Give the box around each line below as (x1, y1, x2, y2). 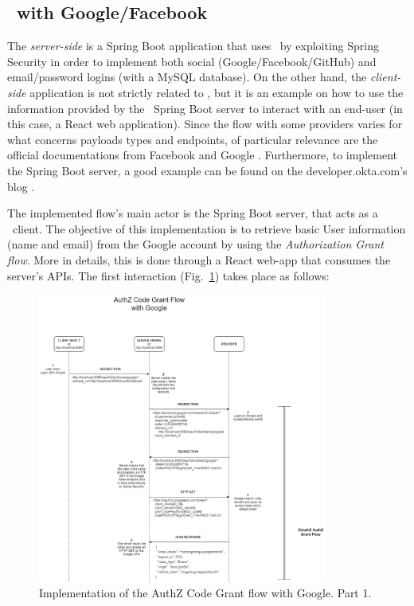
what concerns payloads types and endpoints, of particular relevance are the (7, 131, 378, 147)
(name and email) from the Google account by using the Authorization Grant (7, 236, 384, 252)
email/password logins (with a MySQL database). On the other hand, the (7, 68, 367, 85)
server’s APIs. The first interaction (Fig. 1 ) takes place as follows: (7, 267, 330, 283)
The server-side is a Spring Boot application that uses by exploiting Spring (7, 37, 380, 54)
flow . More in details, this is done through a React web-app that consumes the (7, 251, 391, 268)
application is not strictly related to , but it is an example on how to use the (29, 84, 404, 100)
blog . (7, 178, 35, 194)
